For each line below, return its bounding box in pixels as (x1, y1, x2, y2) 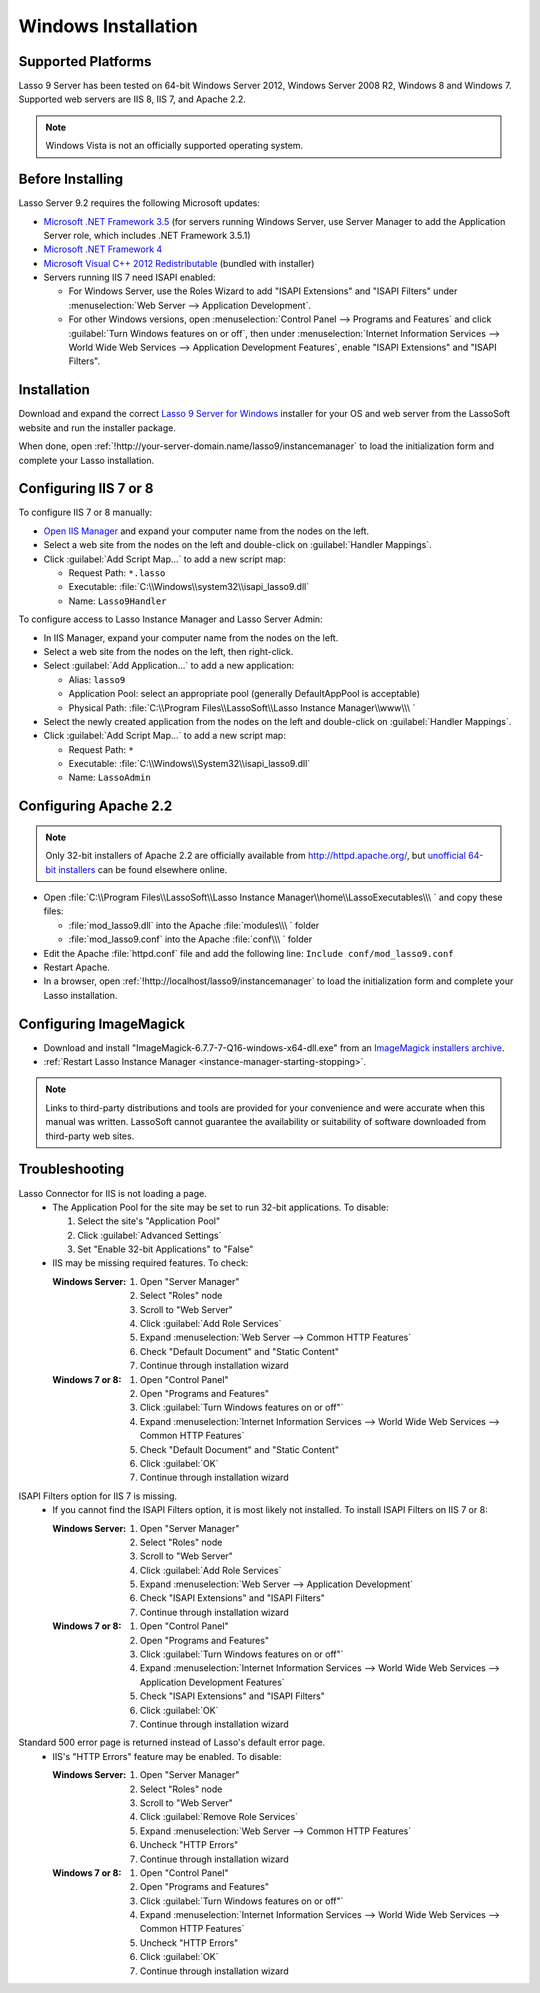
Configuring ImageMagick (18, 1015, 185, 1032)
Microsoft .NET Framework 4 (43, 243, 163, 255)
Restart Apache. (43, 961, 110, 973)
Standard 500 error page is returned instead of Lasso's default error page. (18, 1736, 325, 1749)
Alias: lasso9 (68, 673, 126, 685)
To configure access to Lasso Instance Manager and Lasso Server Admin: (18, 613, 324, 625)
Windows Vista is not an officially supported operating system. (45, 140, 304, 152)
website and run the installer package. (18, 421, 177, 434)
